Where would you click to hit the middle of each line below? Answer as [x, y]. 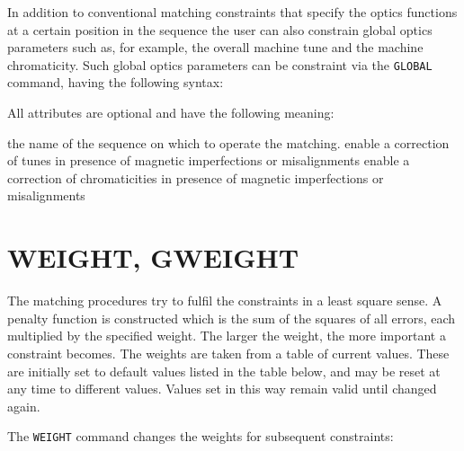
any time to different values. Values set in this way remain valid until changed [222, 389]
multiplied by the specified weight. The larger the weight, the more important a [227, 336]
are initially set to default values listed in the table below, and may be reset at [224, 371]
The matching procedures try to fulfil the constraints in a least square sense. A [225, 301]
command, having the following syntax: [116, 82]
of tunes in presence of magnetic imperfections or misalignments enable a [209, 160]
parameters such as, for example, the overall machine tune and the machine [215, 47]
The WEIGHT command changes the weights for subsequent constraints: [201, 436]
